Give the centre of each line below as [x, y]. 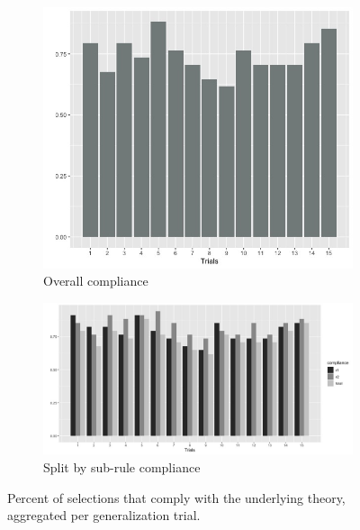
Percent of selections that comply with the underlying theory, [176, 497]
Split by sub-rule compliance [122, 466]
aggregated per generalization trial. [104, 515]
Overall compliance [96, 281]
